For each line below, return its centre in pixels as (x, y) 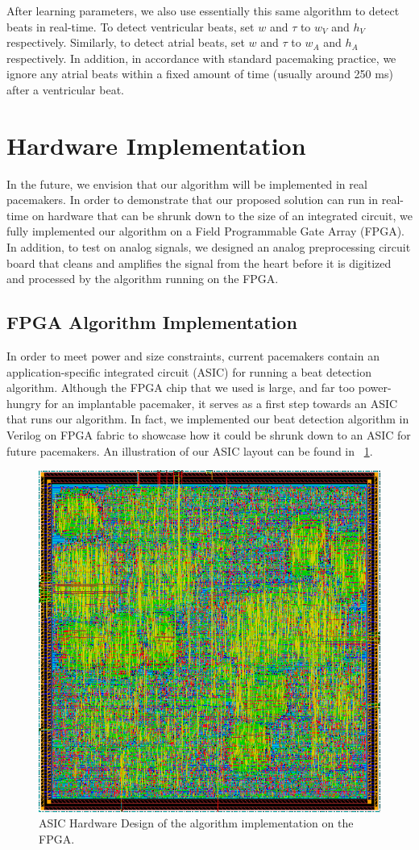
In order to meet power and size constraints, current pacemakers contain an (193, 356)
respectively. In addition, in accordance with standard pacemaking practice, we (201, 58)
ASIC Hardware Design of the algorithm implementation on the (196, 823)
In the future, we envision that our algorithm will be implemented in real (187, 183)
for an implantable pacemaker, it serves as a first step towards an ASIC (221, 403)
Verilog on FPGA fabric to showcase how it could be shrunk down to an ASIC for (209, 435)
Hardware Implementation (156, 145)
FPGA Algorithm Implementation (152, 322)
